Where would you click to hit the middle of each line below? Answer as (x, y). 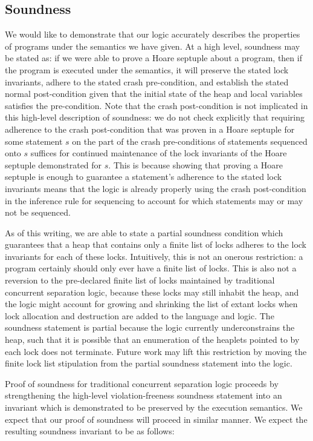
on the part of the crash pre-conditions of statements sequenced (190, 141)
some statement (34, 141)
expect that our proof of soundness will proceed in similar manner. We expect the (156, 419)
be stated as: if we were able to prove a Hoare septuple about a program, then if (153, 58)
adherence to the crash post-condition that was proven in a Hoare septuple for (150, 129)
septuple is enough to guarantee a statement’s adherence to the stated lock (144, 177)
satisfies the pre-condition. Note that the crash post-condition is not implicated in (156, 105)
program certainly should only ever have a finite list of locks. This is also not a (151, 268)
